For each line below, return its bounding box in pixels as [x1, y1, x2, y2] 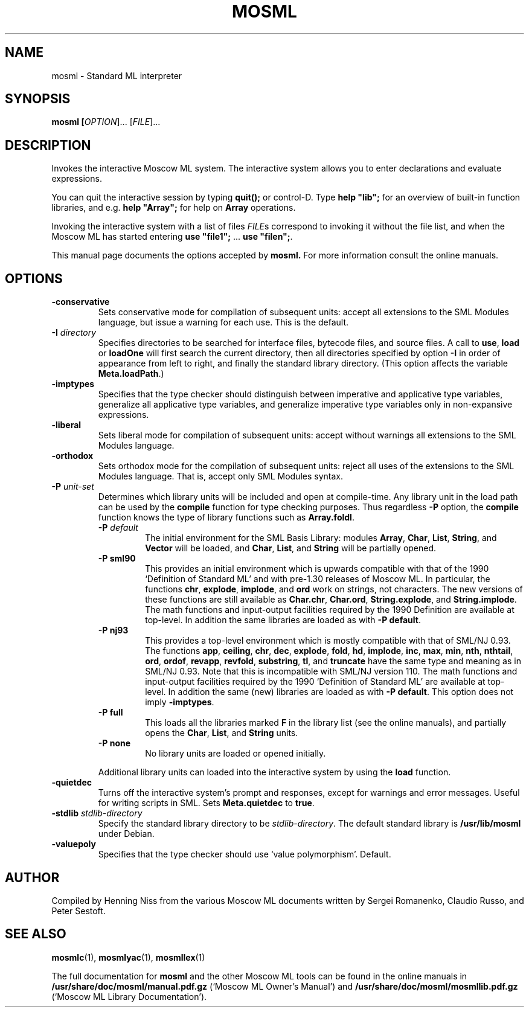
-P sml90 [98, 553, 136, 564]
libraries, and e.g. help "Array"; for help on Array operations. [51, 202, 296, 213]
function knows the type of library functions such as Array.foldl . [98, 512, 354, 523]
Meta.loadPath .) [98, 368, 164, 379]
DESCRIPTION [5, 137, 91, 153]
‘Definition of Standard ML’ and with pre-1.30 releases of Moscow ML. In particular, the [145, 574, 490, 584]
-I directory [51, 327, 97, 338]
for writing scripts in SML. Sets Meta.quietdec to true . [98, 798, 315, 809]
